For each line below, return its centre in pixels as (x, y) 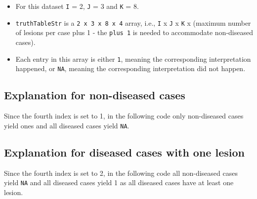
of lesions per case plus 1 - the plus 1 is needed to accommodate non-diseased (134, 32)
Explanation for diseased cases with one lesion (124, 152)
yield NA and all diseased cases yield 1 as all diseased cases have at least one (119, 182)
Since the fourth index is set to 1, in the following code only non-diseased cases (124, 116)
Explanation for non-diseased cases (95, 95)
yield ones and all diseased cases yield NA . (67, 125)
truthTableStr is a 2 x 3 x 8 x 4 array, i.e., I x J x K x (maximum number (133, 22)
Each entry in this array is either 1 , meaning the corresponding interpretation (133, 59)
